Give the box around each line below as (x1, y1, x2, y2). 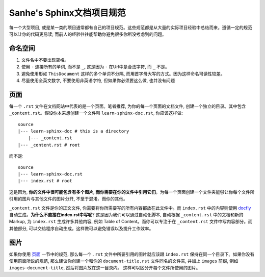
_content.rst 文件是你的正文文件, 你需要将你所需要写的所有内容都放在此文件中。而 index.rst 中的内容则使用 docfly (9, 205, 251, 211)
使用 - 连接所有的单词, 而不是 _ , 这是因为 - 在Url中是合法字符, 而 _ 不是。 (21, 64, 170, 70)
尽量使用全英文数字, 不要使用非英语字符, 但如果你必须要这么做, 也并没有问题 (21, 77, 175, 83)
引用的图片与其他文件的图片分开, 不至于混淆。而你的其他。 (9, 196, 128, 202)
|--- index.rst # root (18, 178, 73, 184)
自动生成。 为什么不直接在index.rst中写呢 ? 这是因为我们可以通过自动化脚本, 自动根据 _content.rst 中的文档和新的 (9, 212, 243, 218)
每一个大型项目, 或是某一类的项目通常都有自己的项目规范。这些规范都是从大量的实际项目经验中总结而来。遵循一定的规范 (9, 25, 252, 30)
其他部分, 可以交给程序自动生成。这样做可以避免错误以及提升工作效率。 (9, 226, 154, 231)
